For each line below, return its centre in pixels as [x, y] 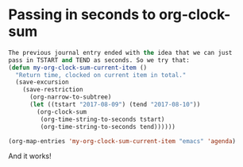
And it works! [30, 156]
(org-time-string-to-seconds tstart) [102, 119]
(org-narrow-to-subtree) [70, 97]
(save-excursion [42, 82]
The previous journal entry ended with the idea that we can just [120, 52]
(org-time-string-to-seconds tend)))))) [108, 126]
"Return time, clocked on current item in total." [101, 75]
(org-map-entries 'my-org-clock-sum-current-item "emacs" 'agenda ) [122, 141]
